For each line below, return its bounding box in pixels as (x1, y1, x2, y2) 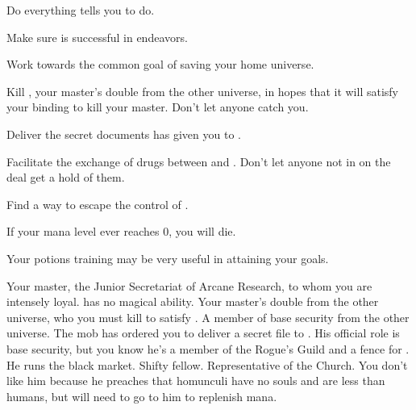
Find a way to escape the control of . (6, 195, 189, 212)
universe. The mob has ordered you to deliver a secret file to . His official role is (6, 324, 400, 341)
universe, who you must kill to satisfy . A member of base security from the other (6, 308, 410, 325)
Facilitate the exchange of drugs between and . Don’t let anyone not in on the (6, 153, 391, 169)
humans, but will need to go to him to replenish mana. (6, 387, 277, 404)
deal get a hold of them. (6, 169, 125, 186)
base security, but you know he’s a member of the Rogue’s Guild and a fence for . (6, 340, 410, 357)
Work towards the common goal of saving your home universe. (6, 56, 314, 73)
